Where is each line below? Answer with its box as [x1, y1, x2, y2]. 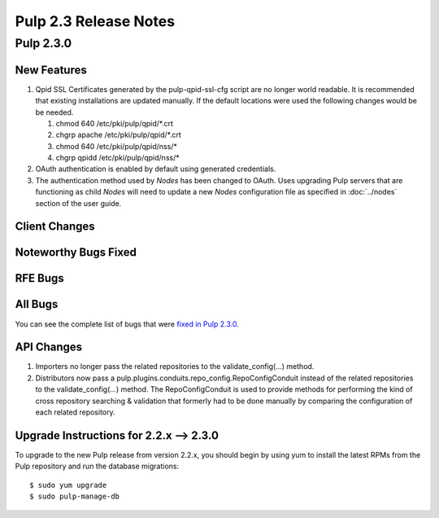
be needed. [35, 107, 74, 117]
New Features [15, 63, 87, 77]
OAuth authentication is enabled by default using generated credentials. [35, 164, 276, 174]
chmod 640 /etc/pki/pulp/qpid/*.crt [55, 118, 174, 128]
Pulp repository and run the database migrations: [15, 461, 179, 472]
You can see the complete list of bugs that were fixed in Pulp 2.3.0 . [15, 318, 239, 329]
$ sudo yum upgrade [29, 481, 107, 489]
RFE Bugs [15, 271, 64, 285]
